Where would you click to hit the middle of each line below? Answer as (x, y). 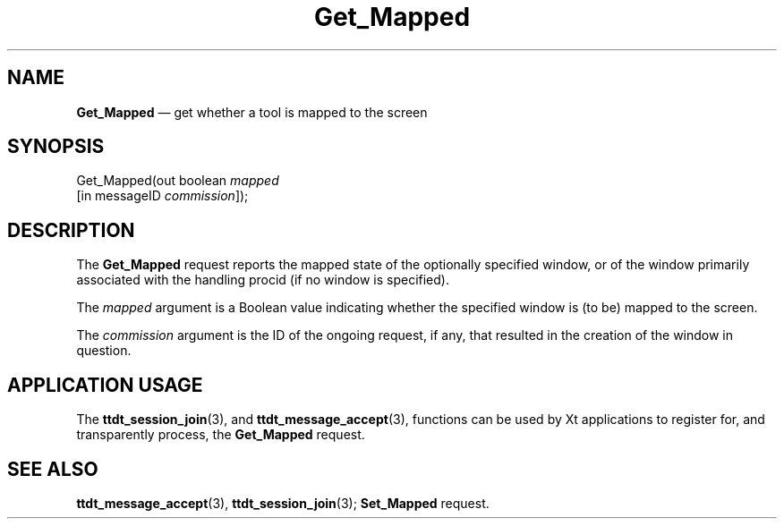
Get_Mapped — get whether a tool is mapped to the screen (252, 112)
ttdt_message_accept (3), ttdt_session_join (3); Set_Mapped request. (283, 503)
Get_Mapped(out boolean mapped (178, 181)
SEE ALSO (53, 469)
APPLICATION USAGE (105, 385)
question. (104, 351)
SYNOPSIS (56, 147)
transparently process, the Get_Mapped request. (221, 435)
